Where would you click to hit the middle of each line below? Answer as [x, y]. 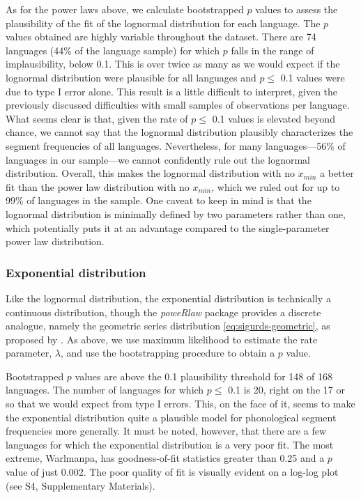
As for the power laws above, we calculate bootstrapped [125, 9]
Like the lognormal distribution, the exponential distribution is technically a [168, 298]
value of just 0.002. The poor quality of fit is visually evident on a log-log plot [172, 472]
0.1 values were [313, 77]
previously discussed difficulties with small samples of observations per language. [178, 105]
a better [337, 173]
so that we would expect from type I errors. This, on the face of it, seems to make [180, 404]
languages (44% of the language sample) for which [113, 50]
